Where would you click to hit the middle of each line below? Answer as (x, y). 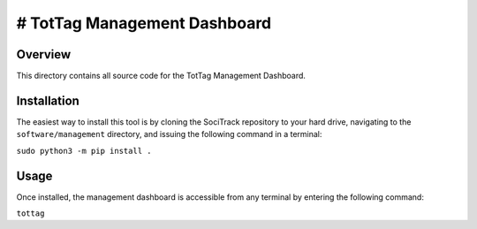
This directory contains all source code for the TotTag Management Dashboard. (161, 76)
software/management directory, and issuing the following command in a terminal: (169, 134)
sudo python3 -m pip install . (84, 151)
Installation (48, 100)
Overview (44, 54)
